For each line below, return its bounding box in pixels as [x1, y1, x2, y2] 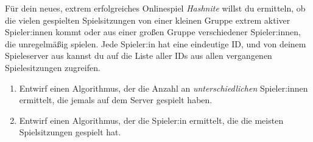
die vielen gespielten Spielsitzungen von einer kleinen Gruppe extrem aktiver [5, 13, 290, 26]
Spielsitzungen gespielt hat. [19, 126, 121, 138]
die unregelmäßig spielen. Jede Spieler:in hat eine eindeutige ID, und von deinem [5, 37, 306, 50]
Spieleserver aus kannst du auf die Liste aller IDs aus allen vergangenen [5, 49, 272, 62]
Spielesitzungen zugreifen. [5, 61, 100, 73]
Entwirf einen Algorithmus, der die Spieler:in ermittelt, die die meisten [19, 113, 284, 126]
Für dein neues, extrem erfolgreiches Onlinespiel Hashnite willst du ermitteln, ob [5, 2, 306, 14]
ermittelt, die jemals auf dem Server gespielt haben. [19, 93, 213, 106]
